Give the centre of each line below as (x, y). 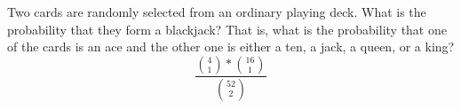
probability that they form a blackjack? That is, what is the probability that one (227, 29)
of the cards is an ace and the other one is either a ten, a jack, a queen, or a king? (231, 47)
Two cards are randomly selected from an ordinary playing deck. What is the (217, 12)
